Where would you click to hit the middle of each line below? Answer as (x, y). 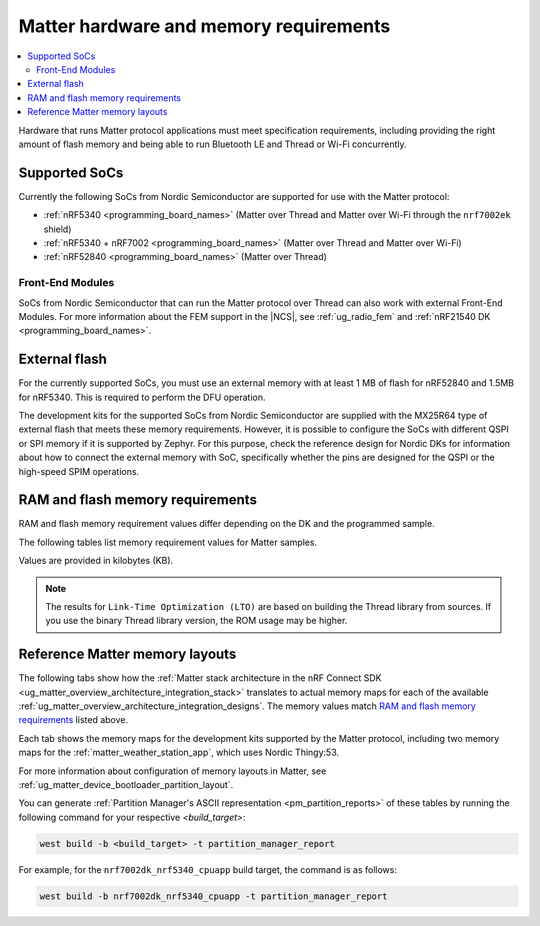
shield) (57, 229)
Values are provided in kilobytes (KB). (96, 561)
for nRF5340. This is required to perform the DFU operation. (142, 397)
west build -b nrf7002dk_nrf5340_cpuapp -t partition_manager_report (213, 896)
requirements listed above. (73, 720)
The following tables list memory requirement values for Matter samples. (168, 542)
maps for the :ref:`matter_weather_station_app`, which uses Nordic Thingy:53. (179, 752)
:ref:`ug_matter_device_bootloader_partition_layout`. (126, 785)
